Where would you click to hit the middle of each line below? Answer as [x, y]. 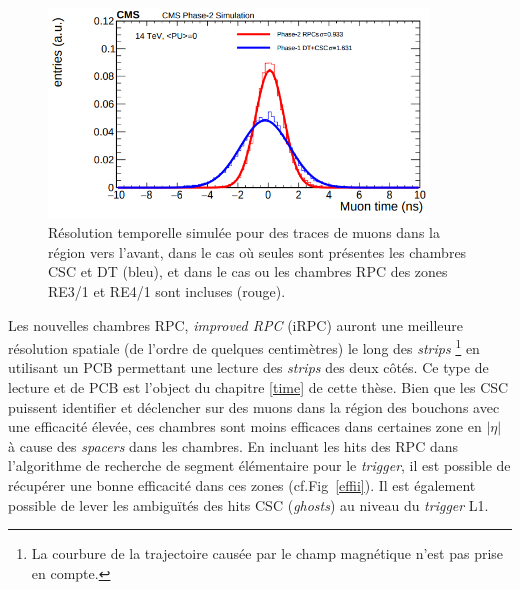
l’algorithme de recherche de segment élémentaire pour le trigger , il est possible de [259, 465]
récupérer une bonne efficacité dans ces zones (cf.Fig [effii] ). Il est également [242, 485]
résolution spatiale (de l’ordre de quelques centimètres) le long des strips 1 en [244, 346]
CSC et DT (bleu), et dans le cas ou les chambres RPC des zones [248, 271]
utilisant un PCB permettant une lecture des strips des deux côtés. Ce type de [248, 367]
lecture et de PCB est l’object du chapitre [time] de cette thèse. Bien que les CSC [258, 387]
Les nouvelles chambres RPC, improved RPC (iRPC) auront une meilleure [235, 324]
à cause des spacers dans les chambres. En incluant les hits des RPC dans [233, 445]
